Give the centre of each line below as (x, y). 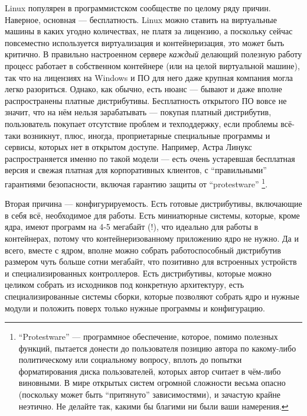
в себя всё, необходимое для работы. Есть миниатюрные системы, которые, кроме (152, 215)
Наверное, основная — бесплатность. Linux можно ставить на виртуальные (141, 19)
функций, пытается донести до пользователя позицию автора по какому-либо (157, 348)
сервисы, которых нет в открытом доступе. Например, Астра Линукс (128, 147)
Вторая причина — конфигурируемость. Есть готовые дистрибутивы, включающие (153, 204)
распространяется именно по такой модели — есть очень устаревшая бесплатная (150, 158)
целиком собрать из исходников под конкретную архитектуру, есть (125, 285)
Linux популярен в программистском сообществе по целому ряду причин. (138, 8)
